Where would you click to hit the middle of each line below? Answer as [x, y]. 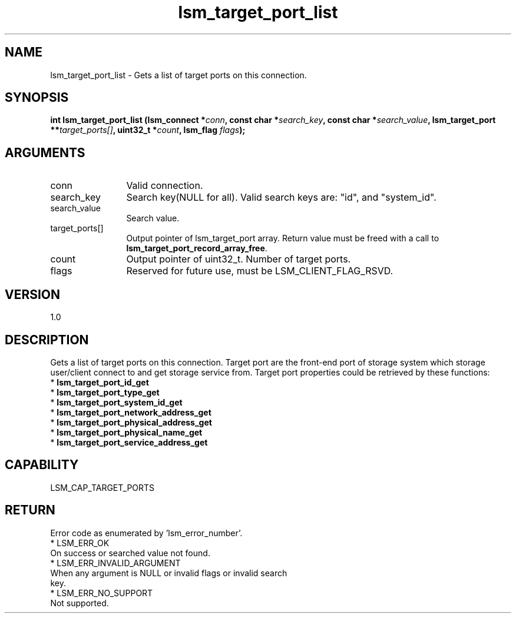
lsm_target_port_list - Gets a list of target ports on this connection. [178, 75]
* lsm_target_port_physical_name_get [126, 432]
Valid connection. [165, 186]
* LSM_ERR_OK [80, 543]
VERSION [33, 294]
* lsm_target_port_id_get [100, 382]
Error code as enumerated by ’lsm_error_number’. [146, 533]
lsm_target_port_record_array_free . [197, 248]
